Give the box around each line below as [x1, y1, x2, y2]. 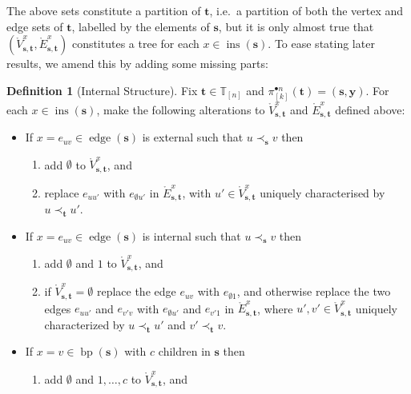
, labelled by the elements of [71, 18, 210, 34]
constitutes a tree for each [71, 35, 199, 52]
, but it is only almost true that [218, 18, 374, 34]
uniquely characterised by [260, 184, 385, 201]
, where [257, 300, 293, 316]
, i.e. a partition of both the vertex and [209, 2, 404, 18]
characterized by [44, 316, 125, 332]
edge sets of [6, 18, 63, 34]
